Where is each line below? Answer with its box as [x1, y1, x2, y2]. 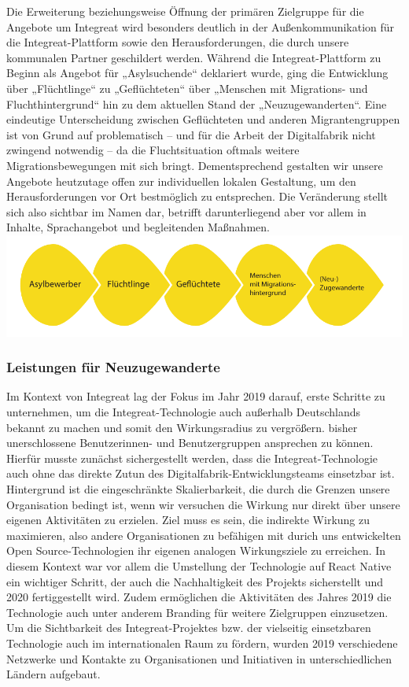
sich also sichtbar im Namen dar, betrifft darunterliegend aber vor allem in [6, 203, 367, 220]
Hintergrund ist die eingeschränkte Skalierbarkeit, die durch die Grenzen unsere [6, 481, 390, 497]
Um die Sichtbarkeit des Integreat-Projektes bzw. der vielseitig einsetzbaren [6, 619, 371, 636]
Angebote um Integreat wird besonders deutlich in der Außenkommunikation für [6, 18, 395, 35]
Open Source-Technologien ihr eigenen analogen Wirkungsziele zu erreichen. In [6, 542, 386, 559]
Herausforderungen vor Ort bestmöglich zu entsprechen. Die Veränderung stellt [6, 188, 388, 205]
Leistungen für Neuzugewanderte [6, 357, 220, 377]
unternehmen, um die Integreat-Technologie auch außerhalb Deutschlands [6, 404, 361, 420]
